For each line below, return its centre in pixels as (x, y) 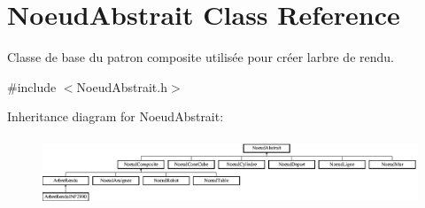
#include (32, 86)
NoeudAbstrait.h (122, 86)
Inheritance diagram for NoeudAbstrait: (116, 116)
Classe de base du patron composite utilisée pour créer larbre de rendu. (201, 57)
